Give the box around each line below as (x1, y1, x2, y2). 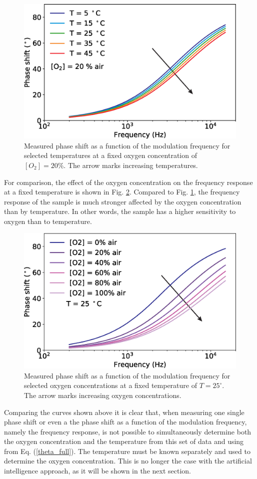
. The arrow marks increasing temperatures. (63, 159, 198, 170)
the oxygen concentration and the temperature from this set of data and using (4, 436, 244, 446)
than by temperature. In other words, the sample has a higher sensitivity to (4, 206, 236, 216)
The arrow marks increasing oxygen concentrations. (24, 389, 181, 400)
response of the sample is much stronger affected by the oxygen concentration (4, 196, 241, 206)
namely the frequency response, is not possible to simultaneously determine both (4, 426, 251, 436)
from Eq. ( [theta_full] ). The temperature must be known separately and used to (4, 445, 250, 456)
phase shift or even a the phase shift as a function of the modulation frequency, (4, 416, 247, 427)
